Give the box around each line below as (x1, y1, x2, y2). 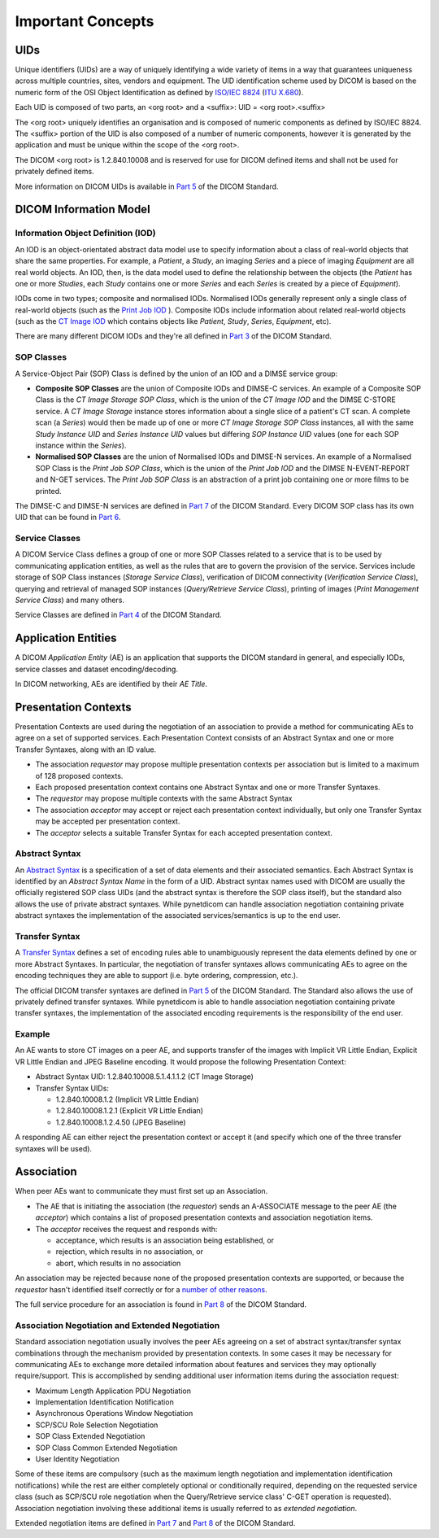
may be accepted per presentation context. (35, 816, 180, 826)
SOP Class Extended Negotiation (35, 1431, 146, 1441)
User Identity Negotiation (35, 1454, 120, 1464)
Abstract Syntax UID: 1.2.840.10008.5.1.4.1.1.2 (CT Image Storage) (35, 1072, 254, 1081)
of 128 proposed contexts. (35, 771, 124, 780)
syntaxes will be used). (15, 1143, 93, 1153)
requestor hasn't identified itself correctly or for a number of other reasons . (15, 1284, 267, 1294)
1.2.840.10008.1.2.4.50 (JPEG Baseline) (55, 1117, 186, 1127)
